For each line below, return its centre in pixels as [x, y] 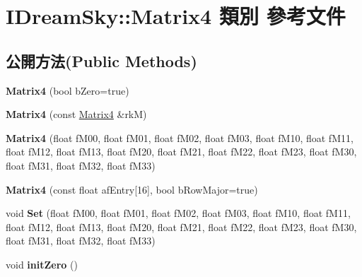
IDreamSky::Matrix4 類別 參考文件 [176, 16]
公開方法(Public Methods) [101, 60]
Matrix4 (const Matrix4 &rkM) [76, 114]
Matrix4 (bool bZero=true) [68, 90]
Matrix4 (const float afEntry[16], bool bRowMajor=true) [132, 189]
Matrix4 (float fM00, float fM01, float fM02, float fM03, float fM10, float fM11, [180, 137]
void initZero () [42, 264]
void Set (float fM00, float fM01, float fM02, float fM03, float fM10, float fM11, [178, 213]
